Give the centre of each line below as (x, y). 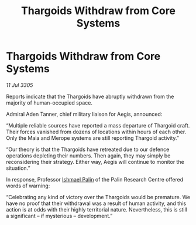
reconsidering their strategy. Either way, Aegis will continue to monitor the (95, 162)
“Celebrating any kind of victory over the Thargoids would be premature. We (98, 197)
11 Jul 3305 (20, 85)
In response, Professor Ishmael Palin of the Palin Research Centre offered (95, 179)
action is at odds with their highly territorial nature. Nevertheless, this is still (97, 209)
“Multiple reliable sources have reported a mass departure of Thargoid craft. (98, 125)
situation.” (18, 168)
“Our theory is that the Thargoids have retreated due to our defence (88, 149)
